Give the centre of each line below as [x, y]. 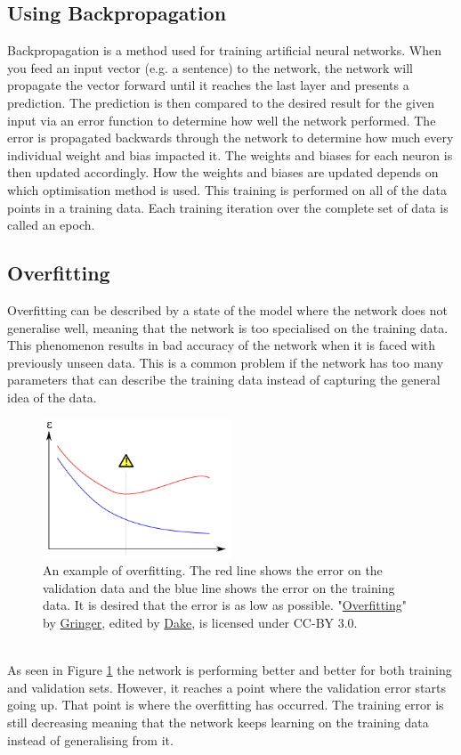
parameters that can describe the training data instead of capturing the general [224, 380]
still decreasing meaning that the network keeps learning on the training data [218, 723]
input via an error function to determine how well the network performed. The [222, 120]
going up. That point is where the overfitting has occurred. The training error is [226, 705]
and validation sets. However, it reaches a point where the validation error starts [226, 687]
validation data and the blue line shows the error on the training [219, 587]
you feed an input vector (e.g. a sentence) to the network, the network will [210, 67]
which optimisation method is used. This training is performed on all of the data [227, 189]
